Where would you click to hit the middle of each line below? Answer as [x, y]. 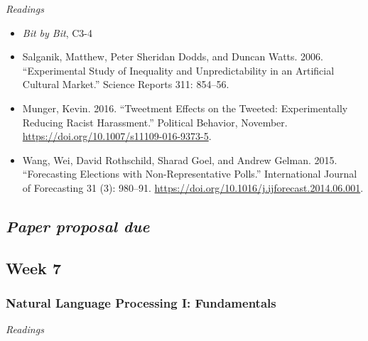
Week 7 [33, 267]
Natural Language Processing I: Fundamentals [141, 303]
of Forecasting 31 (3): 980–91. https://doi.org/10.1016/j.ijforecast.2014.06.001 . [193, 187]
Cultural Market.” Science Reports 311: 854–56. [126, 84]
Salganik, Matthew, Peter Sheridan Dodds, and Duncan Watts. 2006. [173, 56]
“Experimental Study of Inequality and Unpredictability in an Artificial [178, 70]
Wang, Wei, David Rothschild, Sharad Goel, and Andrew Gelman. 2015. [180, 159]
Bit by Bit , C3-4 [57, 32]
